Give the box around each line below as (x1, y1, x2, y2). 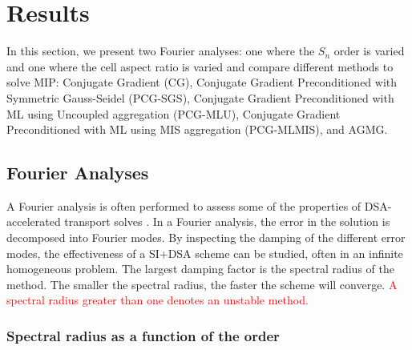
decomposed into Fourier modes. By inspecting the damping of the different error (6, 229, 406, 246)
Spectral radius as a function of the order (6, 325, 280, 345)
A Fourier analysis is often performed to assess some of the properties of (6, 197, 362, 214)
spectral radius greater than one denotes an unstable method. (6, 292, 309, 308)
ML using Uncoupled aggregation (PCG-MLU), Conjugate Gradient (6, 105, 341, 122)
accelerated (6, 213, 61, 230)
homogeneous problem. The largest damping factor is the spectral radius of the (6, 260, 394, 277)
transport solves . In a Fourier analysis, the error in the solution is (64, 213, 390, 230)
